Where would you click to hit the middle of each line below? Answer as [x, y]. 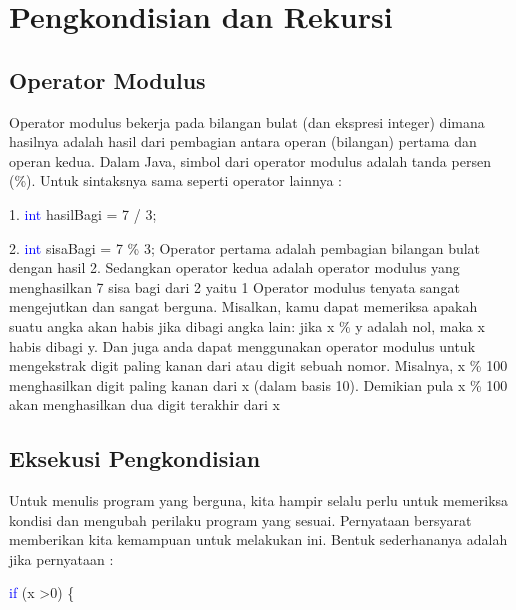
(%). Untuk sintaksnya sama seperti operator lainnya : [175, 180]
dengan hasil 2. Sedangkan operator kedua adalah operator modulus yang [234, 267]
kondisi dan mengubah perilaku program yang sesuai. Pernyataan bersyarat [240, 519]
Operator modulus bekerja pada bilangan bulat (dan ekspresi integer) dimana [247, 121]
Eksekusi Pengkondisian [135, 458]
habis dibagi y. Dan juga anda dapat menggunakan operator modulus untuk [242, 345]
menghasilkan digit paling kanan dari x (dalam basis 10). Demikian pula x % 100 [258, 384]
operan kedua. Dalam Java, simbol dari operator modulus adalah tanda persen [250, 160]
